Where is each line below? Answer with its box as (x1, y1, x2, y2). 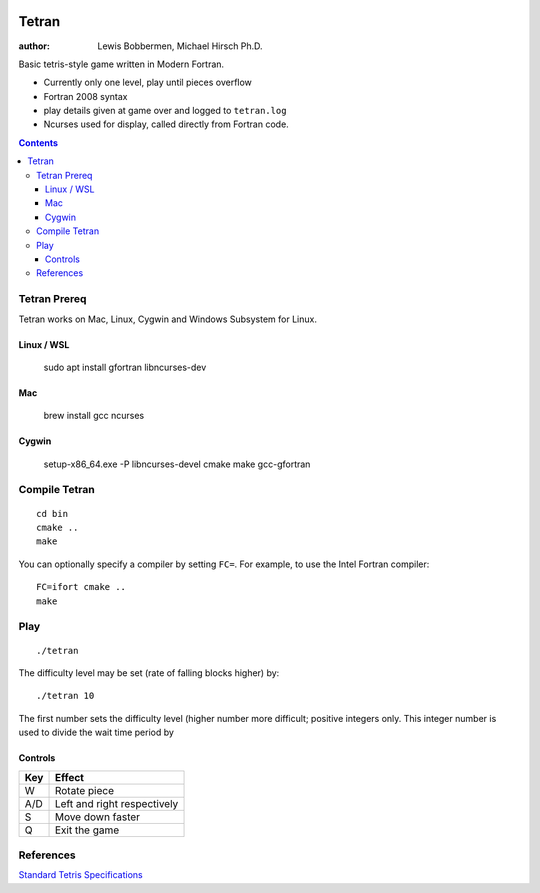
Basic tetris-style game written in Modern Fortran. (18, 58, 225, 70)
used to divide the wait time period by (18, 726, 175, 739)
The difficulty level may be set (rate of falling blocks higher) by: (18, 666, 280, 679)
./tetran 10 (36, 690, 95, 702)
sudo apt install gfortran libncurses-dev (43, 361, 207, 373)
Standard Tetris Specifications (18, 869, 144, 881)
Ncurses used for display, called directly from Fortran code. (43, 118, 289, 130)
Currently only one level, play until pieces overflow (43, 76, 252, 89)
